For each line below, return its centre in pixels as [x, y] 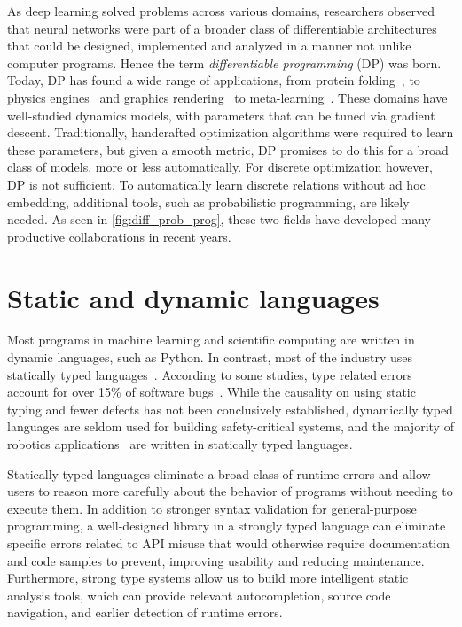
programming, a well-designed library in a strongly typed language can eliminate [227, 526]
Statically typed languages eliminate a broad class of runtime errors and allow [219, 473]
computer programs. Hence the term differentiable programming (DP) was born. [224, 62]
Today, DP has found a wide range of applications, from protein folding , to [214, 80]
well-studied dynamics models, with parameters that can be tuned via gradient [221, 115]
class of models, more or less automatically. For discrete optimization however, [220, 167]
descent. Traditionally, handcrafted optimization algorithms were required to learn [231, 132]
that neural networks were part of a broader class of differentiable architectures [222, 28]
